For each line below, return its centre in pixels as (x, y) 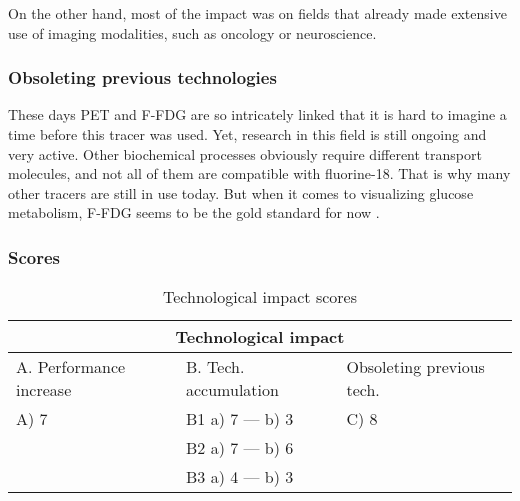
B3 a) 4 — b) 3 (240, 477)
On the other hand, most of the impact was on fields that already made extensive (257, 13)
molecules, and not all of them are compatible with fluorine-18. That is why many (259, 173)
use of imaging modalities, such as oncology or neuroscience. (192, 32)
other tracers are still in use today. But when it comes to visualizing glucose (241, 192)
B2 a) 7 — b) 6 (240, 448)
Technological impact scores (260, 297)
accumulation (232, 390)
